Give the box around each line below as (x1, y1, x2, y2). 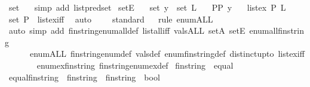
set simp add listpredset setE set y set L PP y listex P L (8, 1, 286, 13)
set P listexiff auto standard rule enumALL (8, 12, 213, 25)
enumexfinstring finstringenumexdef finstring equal (36, 59, 234, 71)
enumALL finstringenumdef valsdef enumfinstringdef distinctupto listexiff (29, 47, 305, 60)
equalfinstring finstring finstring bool (8, 70, 160, 83)
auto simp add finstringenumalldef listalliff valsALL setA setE (8, 24, 245, 37)
